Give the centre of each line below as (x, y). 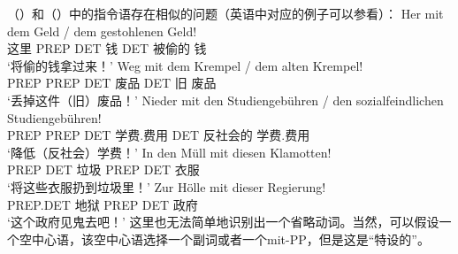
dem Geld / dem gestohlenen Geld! (102, 31)
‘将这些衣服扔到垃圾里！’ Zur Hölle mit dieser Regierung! (167, 186)
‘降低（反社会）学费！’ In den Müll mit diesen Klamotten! (169, 152)
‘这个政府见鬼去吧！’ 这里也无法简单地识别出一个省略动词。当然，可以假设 (223, 222)
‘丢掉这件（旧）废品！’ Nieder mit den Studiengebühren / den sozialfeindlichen (225, 100)
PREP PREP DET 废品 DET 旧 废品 (112, 83)
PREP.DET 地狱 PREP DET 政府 (103, 204)
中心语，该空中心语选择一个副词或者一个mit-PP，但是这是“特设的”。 (230, 239)
